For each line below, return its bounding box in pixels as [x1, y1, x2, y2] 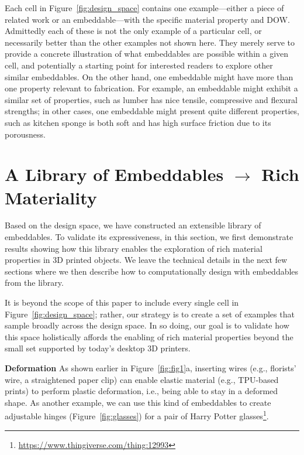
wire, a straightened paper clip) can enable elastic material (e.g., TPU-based [5, 373, 279, 385]
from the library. [5, 276, 64, 289]
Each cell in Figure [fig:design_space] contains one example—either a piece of [5, 2, 284, 13]
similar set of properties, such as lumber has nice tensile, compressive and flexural [5, 93, 298, 105]
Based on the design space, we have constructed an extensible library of [5, 219, 261, 231]
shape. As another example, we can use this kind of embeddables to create [5, 396, 271, 408]
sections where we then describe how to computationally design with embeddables [5, 265, 299, 277]
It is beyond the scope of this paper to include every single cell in [5, 296, 239, 308]
